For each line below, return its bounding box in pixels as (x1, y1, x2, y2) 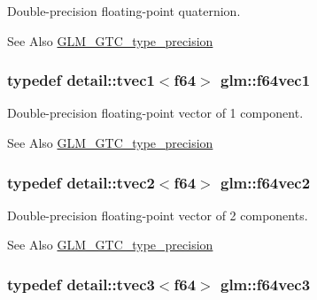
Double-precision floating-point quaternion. (7, 2, 241, 19)
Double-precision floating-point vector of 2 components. (7, 205, 308, 224)
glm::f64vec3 (220, 273, 311, 295)
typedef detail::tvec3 (7, 273, 155, 295)
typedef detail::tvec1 (7, 69, 155, 91)
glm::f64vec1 (220, 69, 311, 91)
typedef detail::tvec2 (7, 171, 155, 193)
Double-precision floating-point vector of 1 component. (7, 104, 304, 122)
